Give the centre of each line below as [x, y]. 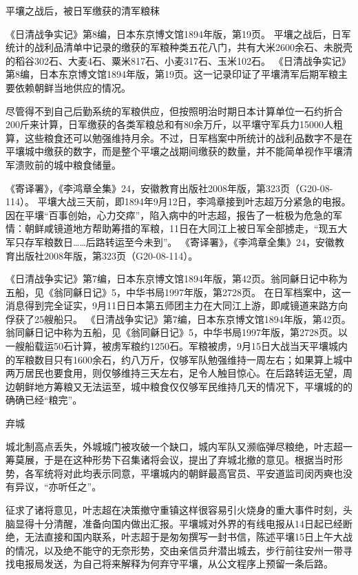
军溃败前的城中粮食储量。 [63, 164]
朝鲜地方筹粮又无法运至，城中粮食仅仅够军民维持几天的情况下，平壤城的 [179, 386]
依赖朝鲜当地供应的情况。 [73, 87]
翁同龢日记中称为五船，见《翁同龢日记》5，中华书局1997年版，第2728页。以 [177, 332]
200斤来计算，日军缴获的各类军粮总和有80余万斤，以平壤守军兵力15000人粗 [174, 124]
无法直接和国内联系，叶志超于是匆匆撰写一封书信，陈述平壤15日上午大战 [188, 537]
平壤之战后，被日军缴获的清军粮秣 [83, 10]
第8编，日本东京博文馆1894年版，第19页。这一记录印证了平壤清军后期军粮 [172, 74]
